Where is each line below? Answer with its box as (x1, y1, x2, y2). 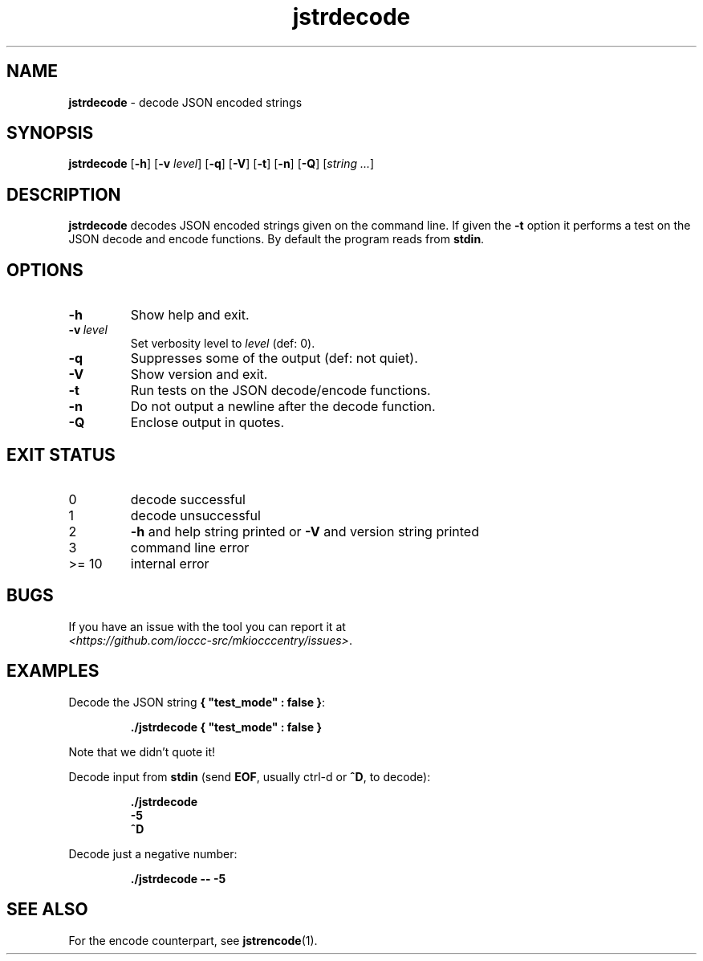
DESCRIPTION (6, 184, 121, 205)
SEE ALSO (6, 899, 88, 920)
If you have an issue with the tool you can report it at (68, 619, 346, 633)
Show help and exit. (130, 307, 250, 324)
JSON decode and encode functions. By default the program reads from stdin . (68, 232, 485, 246)
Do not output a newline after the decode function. (130, 398, 436, 415)
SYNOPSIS (6, 123, 94, 144)
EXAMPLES (6, 661, 100, 682)
